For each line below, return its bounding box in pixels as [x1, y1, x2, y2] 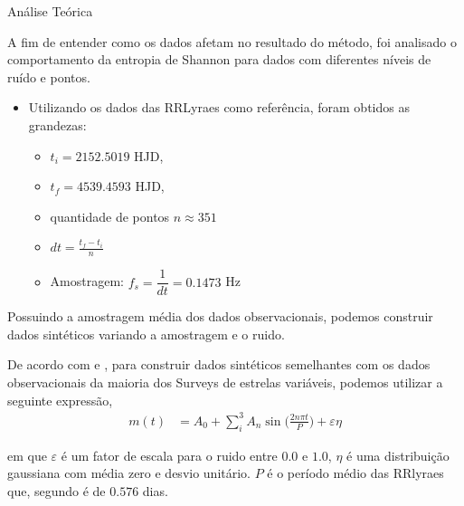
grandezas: [28, 115, 87, 134]
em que [7, 445, 47, 464]
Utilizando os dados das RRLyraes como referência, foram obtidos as [28, 98, 410, 117]
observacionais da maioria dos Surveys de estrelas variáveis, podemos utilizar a [7, 373, 443, 392]
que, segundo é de [7, 481, 106, 500]
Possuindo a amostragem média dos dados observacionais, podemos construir [7, 307, 433, 326]
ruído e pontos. [7, 67, 90, 86]
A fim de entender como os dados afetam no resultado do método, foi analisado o [7, 32, 457, 51]
